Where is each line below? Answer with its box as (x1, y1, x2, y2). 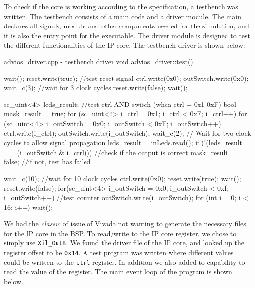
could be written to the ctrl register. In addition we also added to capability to (4, 257, 245, 267)
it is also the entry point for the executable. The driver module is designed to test (4, 30, 251, 40)
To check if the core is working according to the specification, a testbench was (4, 1, 238, 11)
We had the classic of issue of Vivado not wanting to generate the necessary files (4, 218, 246, 229)
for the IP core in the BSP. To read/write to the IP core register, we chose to (4, 228, 237, 238)
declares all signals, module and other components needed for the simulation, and (4, 21, 249, 31)
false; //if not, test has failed (4, 157, 91, 167)
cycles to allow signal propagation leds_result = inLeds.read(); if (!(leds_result (4, 137, 243, 148)
